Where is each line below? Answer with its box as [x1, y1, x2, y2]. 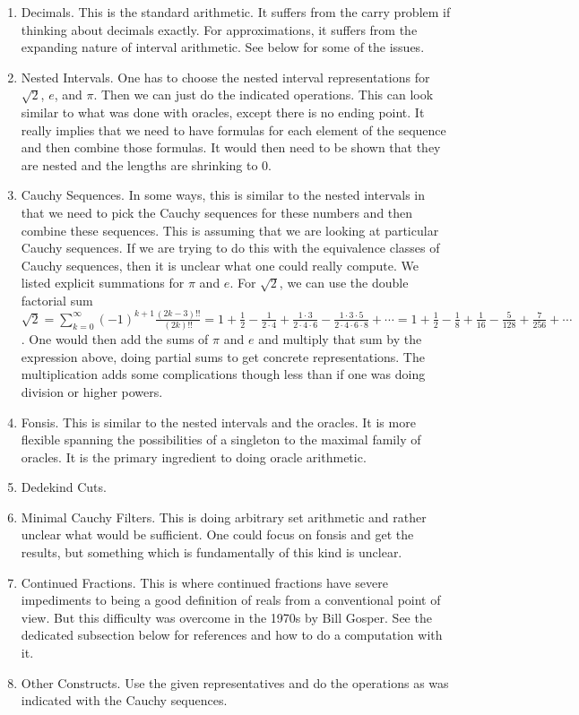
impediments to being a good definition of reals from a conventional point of [21, 590, 441, 609]
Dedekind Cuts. [21, 478, 107, 496]
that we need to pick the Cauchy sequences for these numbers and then [21, 202, 413, 221]
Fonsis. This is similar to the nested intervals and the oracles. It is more [21, 412, 416, 431]
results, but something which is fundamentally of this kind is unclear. [21, 543, 402, 562]
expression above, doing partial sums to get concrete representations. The [21, 347, 425, 366]
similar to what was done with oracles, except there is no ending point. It [21, 102, 425, 121]
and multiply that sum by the [258, 330, 422, 349]
